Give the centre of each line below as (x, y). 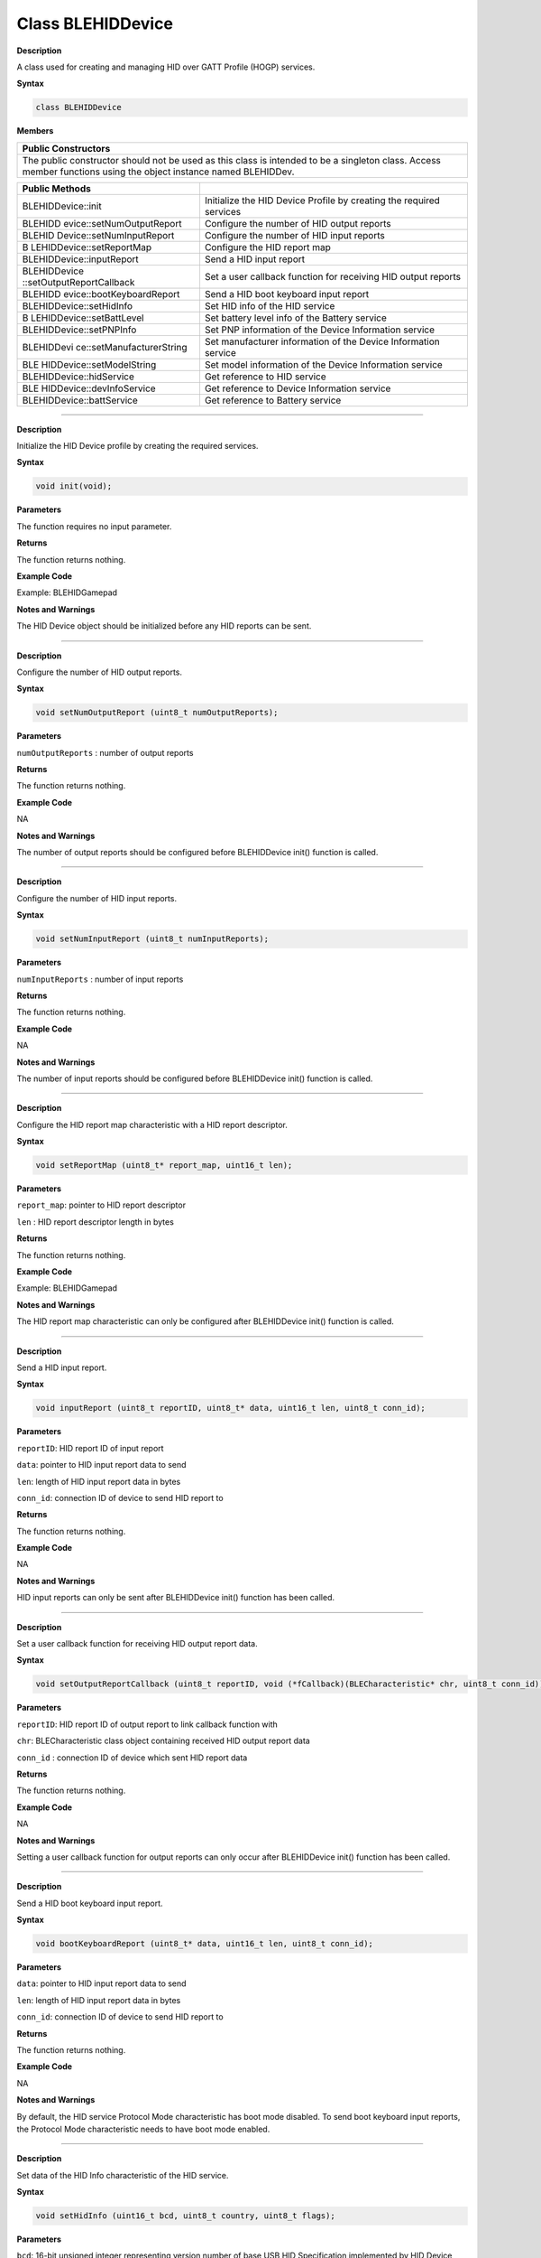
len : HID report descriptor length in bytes (96, 1222)
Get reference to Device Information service (298, 388)
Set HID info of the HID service (270, 305)
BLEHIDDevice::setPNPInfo (79, 330)
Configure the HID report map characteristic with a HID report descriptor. (152, 1124)
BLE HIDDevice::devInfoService (89, 388)
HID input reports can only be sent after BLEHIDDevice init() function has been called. (176, 1598)
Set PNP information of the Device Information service (320, 330)
